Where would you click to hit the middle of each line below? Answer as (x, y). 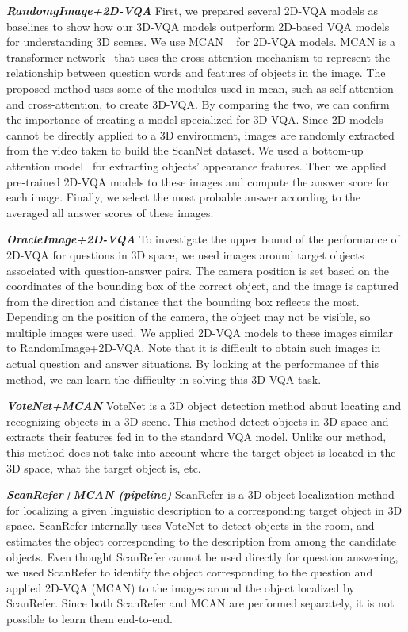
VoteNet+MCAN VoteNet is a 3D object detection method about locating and (204, 406)
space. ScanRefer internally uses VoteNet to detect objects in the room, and (191, 525)
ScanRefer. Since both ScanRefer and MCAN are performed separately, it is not (200, 603)
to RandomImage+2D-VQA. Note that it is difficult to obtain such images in (194, 348)
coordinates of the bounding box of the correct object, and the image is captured (203, 286)
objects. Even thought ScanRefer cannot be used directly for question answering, (202, 556)
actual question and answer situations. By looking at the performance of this (193, 364)
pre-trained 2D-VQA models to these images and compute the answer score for (198, 181)
